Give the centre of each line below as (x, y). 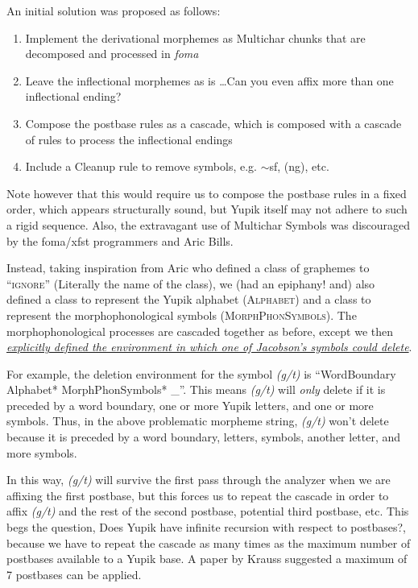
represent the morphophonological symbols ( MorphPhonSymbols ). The (182, 315)
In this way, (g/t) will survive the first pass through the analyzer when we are (199, 480)
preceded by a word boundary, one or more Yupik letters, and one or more (190, 405)
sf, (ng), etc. (299, 166)
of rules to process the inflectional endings (129, 139)
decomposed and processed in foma (112, 54)
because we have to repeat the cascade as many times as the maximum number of (209, 542)
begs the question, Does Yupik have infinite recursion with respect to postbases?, (206, 527)
